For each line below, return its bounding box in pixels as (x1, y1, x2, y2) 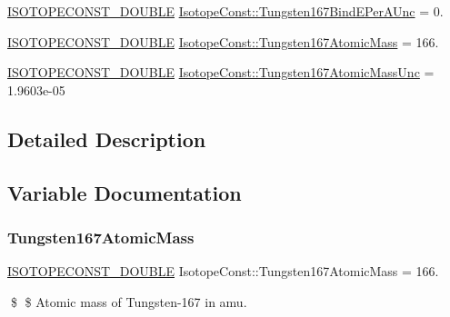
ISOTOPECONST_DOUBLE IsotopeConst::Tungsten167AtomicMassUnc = (7, 63, 435, 82)
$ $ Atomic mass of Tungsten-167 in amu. (10, 292, 247, 311)
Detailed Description (7, 124, 206, 153)
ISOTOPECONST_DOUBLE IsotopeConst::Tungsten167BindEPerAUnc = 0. (7, 2, 444, 20)
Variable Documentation (7, 178, 242, 206)
